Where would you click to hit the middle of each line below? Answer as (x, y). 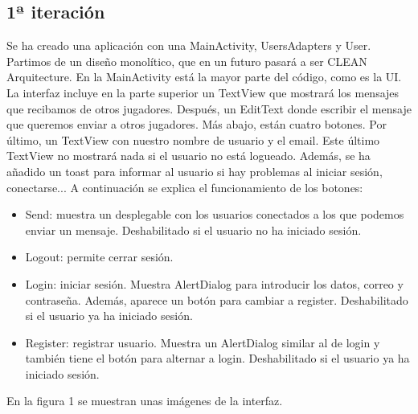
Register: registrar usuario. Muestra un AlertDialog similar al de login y (203, 342)
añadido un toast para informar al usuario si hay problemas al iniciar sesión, (195, 171)
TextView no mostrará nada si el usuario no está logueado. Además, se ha (189, 156)
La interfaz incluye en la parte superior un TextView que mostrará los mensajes (203, 92)
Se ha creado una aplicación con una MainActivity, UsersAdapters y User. (189, 45)
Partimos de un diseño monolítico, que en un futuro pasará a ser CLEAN (187, 61)
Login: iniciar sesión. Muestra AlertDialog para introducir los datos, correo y (214, 283)
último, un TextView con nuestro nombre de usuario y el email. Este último (193, 139)
